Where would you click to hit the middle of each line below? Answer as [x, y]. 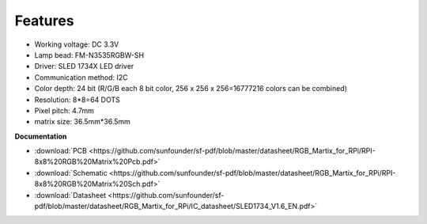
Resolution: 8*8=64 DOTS [77, 100]
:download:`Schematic [71, 173]
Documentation [41, 136]
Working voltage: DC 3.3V [77, 44]
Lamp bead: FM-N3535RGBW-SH [89, 55]
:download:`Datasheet [70, 195]
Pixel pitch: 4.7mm [64, 110]
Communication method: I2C [81, 77]
